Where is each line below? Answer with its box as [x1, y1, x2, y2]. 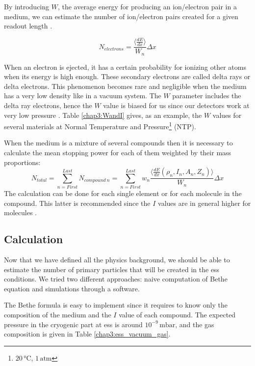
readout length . [4, 21, 52, 31]
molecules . [4, 207, 37, 218]
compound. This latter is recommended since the [4, 197, 151, 208]
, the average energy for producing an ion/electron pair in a [57, 1, 237, 11]
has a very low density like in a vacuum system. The [4, 90, 161, 101]
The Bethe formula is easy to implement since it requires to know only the [4, 300, 228, 310]
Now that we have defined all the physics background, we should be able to [4, 254, 230, 264]
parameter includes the [172, 90, 241, 101]
